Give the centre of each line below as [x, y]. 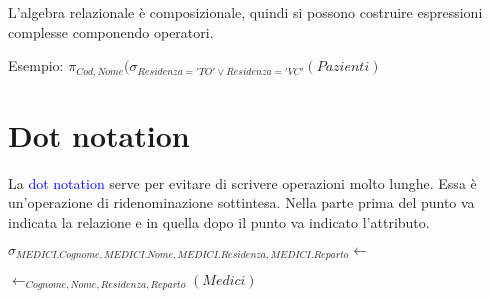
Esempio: [36, 65]
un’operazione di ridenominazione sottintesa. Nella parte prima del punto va [241, 202]
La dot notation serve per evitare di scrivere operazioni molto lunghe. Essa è [242, 182]
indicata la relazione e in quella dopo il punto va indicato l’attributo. [219, 221]
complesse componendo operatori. [111, 31]
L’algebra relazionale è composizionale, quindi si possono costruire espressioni [245, 12]
